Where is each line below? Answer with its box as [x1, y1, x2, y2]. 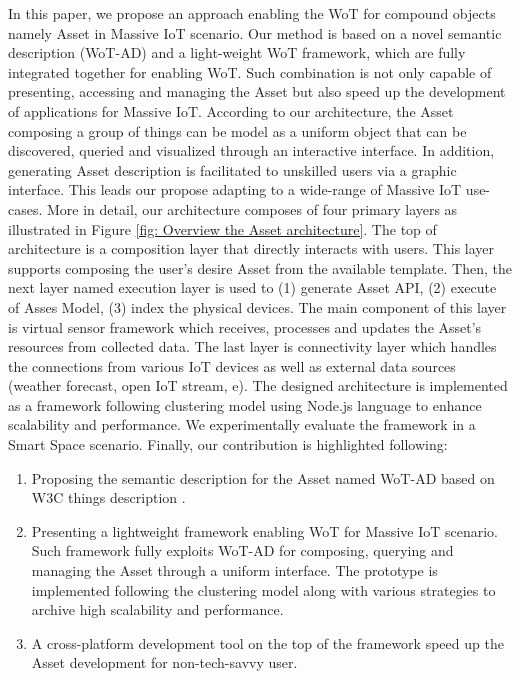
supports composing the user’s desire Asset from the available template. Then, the [8, 257, 512, 278]
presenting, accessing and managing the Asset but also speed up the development [8, 81, 506, 102]
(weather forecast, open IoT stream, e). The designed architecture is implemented [8, 375, 508, 396]
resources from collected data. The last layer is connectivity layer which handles [8, 336, 497, 357]
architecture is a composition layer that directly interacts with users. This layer [8, 238, 495, 259]
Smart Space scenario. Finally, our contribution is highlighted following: [8, 434, 448, 455]
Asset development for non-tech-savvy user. [31, 652, 298, 673]
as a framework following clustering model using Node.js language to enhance [8, 394, 482, 415]
